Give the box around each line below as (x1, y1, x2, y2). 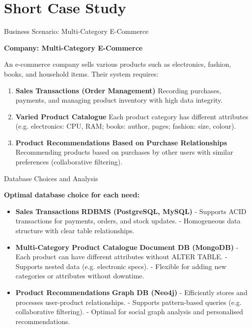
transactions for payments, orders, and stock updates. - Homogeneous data (15, 216, 241, 226)
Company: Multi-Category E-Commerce (4, 42, 143, 53)
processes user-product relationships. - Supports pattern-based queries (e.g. (15, 297, 242, 307)
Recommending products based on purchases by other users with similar (15, 147, 233, 157)
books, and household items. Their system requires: (4, 68, 159, 79)
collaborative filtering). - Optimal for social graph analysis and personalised (15, 306, 243, 317)
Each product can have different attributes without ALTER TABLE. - (15, 251, 227, 262)
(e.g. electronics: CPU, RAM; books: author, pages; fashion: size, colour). (15, 121, 236, 131)
